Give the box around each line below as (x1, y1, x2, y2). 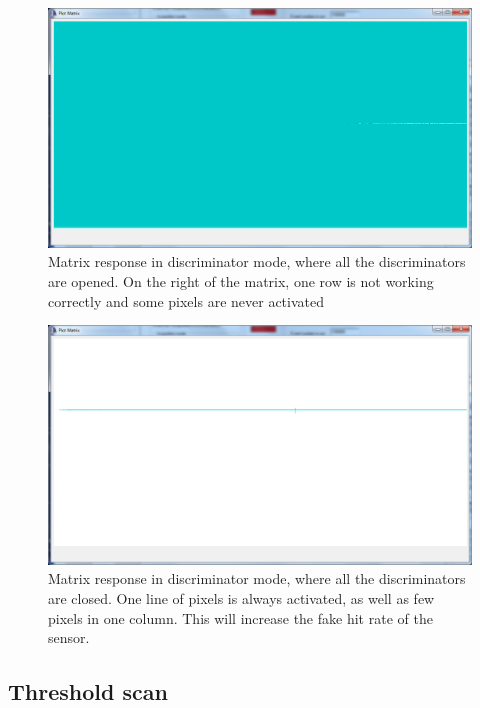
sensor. (48, 627, 90, 648)
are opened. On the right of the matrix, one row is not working (48, 270, 434, 291)
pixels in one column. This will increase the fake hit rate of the (48, 607, 433, 628)
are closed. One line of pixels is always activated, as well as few (48, 588, 435, 609)
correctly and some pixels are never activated (48, 290, 324, 311)
